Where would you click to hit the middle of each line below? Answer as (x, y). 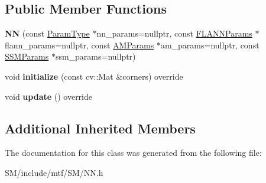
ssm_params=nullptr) (95, 56)
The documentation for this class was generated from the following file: (133, 153)
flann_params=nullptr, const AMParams (80, 45)
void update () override (49, 96)
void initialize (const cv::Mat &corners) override (94, 76)
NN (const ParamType (47, 33)
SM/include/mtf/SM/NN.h (54, 172)
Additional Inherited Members (100, 128)
